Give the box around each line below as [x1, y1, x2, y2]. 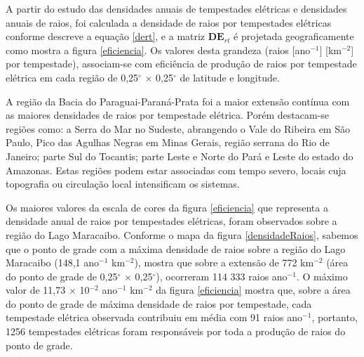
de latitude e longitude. [180, 70, 280, 84]
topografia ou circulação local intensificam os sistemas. [6, 176, 240, 191]
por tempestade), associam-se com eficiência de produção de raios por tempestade [6, 56, 357, 71]
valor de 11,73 [6, 283, 66, 297]
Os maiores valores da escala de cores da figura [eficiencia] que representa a [6, 200, 328, 214]
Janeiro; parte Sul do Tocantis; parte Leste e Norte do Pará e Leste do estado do [6, 148, 353, 163]
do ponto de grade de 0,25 [6, 268, 118, 283]
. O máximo [296, 268, 348, 283]
